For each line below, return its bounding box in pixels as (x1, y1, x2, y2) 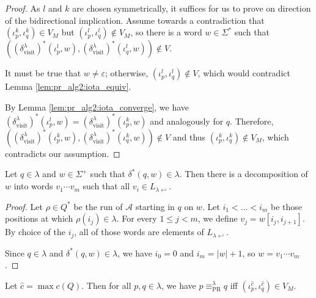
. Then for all (81, 278, 131, 291)
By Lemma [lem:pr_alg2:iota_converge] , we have (5, 100, 189, 113)
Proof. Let (5, 200, 43, 213)
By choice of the (5, 225, 65, 238)
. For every (116, 212, 157, 225)
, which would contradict (197, 67, 290, 79)
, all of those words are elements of (74, 225, 204, 238)
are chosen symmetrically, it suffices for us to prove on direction (72, 2, 311, 14)
